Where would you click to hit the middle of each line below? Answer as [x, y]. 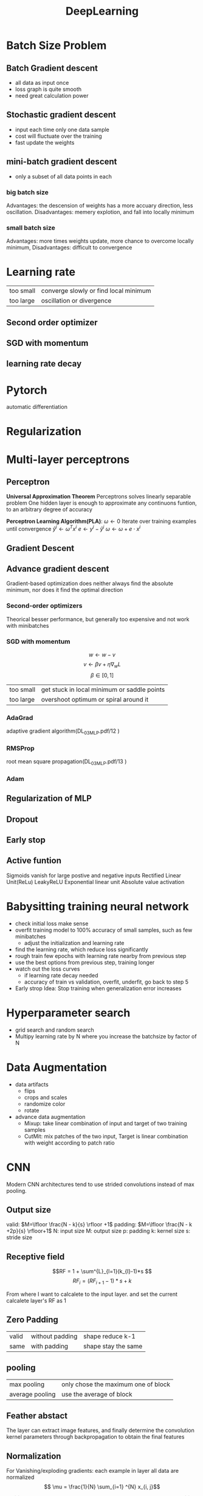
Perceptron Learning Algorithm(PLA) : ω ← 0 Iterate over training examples [101, 521]
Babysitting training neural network [98, 906]
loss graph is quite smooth [48, 89]
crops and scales [46, 1097]
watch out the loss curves [47, 969]
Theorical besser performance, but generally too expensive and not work [98, 619]
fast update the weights [45, 142]
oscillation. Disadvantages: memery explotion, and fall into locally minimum [100, 212]
